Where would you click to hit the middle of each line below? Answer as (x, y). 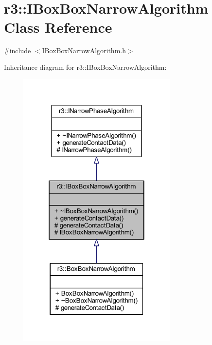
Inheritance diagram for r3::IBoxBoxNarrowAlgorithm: (85, 67)
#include (18, 51)
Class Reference (58, 27)
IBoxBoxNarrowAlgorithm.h (84, 51)
